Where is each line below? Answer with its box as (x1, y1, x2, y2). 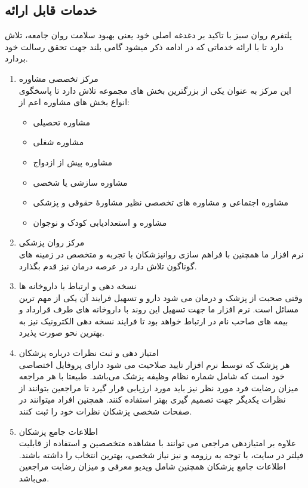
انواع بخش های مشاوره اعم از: (19, 96, 130, 108)
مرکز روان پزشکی (19, 236, 85, 248)
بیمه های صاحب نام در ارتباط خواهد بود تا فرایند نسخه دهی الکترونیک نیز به (19, 314, 288, 327)
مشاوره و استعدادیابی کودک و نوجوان (33, 216, 167, 228)
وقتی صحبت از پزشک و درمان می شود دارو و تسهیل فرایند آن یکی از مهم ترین (19, 291, 303, 303)
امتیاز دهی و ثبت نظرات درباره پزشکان (19, 346, 159, 359)
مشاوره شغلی (33, 136, 84, 148)
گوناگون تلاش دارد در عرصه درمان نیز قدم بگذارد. (19, 259, 197, 272)
